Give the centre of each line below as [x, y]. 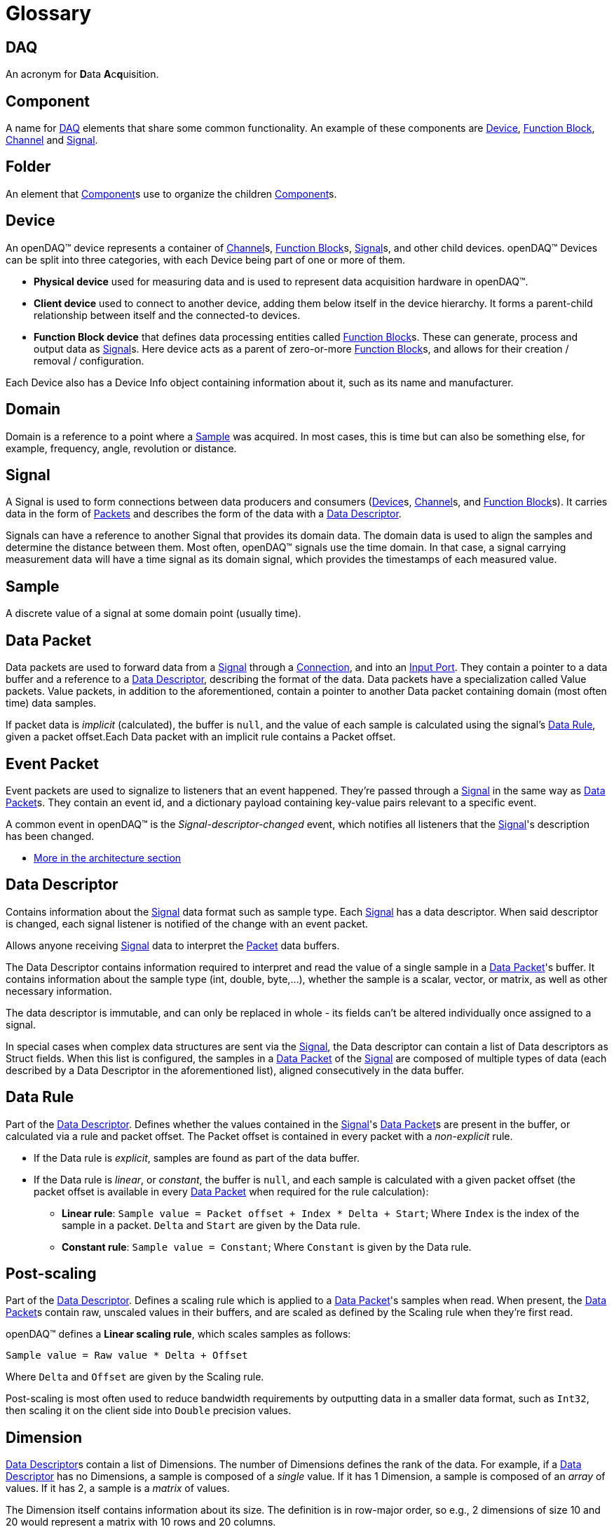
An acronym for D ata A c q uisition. [82, 74]
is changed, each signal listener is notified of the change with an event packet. [187, 923]
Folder [28, 167]
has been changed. [50, 836]
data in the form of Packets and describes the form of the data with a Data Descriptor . [204, 514]
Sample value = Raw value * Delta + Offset [127, 1356]
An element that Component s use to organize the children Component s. [171, 194]
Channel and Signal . [52, 140]
